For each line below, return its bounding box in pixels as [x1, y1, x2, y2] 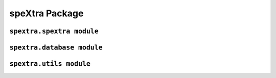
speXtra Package [9, 8, 84, 19]
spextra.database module [9, 43, 103, 51]
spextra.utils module [9, 60, 90, 68]
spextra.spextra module [9, 27, 99, 35]
